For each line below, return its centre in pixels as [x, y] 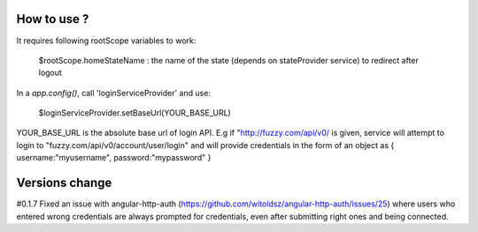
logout [50, 73]
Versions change [64, 183]
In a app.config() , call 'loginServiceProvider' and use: [114, 93]
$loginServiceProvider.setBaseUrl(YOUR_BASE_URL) [135, 113]
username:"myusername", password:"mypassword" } [114, 158]
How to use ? [53, 19]
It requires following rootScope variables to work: [106, 41]
